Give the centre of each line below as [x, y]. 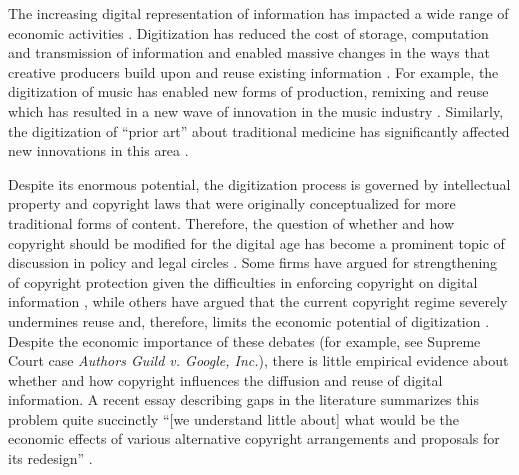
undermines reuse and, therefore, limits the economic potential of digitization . [249, 320]
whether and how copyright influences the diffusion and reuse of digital [225, 379]
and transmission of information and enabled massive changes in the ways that [249, 52]
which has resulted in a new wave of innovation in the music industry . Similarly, [256, 110]
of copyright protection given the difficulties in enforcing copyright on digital [243, 281]
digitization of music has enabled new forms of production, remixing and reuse [248, 91]
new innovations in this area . [98, 150]
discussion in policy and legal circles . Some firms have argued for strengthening [253, 262]
